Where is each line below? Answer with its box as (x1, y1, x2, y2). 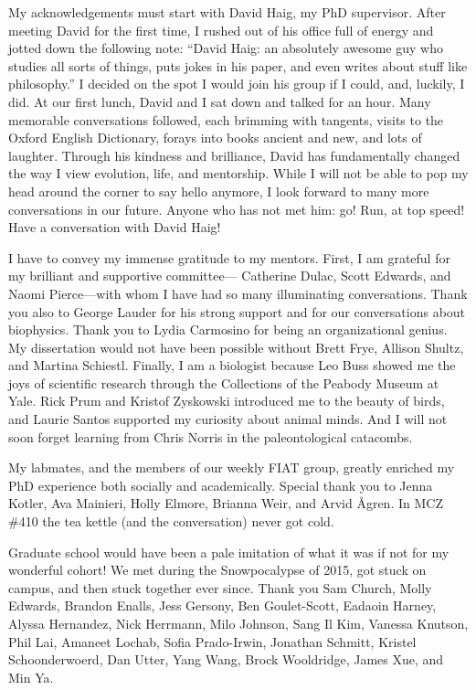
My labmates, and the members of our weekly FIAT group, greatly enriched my (8, 458, 455, 477)
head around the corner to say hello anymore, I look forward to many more (8, 181, 429, 200)
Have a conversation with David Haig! (8, 218, 221, 237)
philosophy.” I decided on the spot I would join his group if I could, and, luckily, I (8, 74, 465, 93)
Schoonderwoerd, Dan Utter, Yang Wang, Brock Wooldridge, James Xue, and (8, 650, 444, 669)
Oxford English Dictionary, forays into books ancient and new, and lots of (8, 128, 422, 147)
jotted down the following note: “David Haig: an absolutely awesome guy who (8, 38, 443, 58)
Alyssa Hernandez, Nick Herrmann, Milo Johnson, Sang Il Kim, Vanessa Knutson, (8, 614, 469, 632)
